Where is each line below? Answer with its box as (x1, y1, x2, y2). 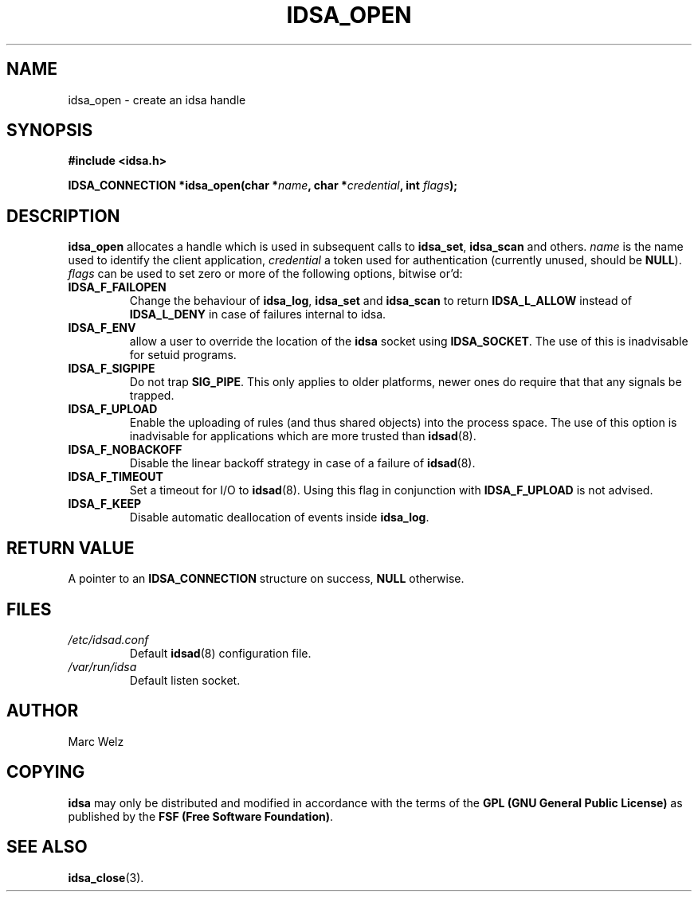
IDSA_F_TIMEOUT (68, 470, 163, 484)
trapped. (129, 388, 174, 403)
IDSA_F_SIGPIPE (68, 361, 155, 376)
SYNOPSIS (6, 120, 93, 141)
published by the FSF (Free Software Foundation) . (68, 809, 334, 823)
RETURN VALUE (6, 537, 135, 558)
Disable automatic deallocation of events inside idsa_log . (129, 510, 429, 525)
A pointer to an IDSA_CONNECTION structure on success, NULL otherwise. (68, 572, 465, 586)
